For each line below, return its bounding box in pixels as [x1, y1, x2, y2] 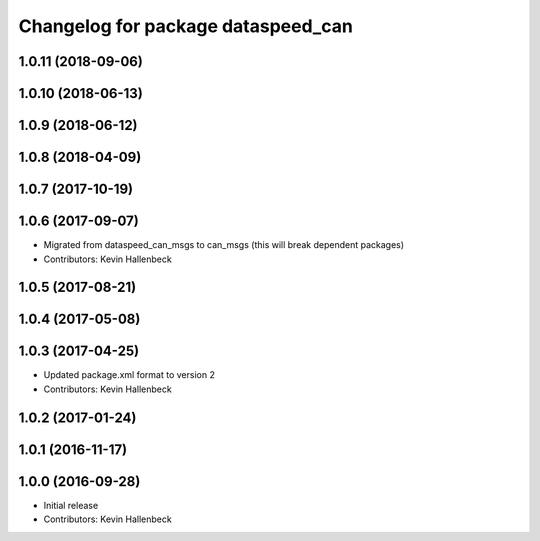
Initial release [43, 499, 99, 511]
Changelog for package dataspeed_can [18, 15, 354, 37]
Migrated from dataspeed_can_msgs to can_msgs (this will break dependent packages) [43, 239, 405, 251]
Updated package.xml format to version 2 [43, 369, 215, 381]
